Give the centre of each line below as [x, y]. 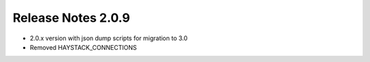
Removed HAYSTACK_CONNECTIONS [83, 47]
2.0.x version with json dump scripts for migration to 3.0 [109, 38]
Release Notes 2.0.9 [71, 18]
